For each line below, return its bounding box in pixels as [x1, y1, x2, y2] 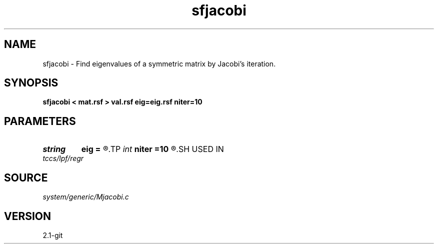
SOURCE [4, 171, 48, 184]
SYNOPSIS [4, 76, 58, 89]
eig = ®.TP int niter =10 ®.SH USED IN [81, 144, 224, 154]
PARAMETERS [4, 114, 76, 127]
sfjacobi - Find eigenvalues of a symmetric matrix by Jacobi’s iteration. [42, 59, 276, 68]
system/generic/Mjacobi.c [42, 192, 129, 201]
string [42, 144, 66, 154]
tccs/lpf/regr [42, 154, 84, 163]
